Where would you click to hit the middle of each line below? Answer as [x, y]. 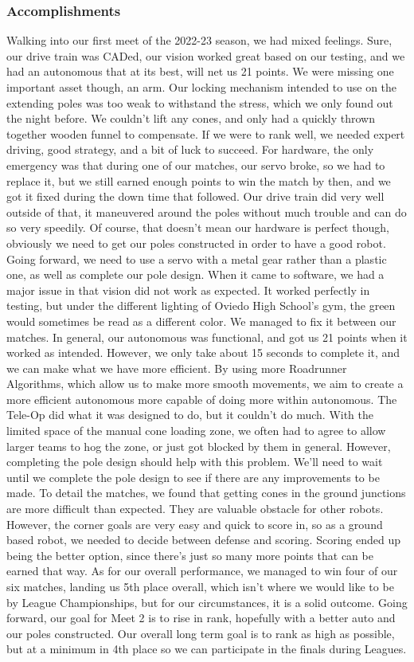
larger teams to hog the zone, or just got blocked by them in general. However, [199, 446]
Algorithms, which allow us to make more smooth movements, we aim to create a [205, 384]
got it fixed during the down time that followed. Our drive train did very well [195, 196]
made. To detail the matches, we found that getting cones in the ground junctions [206, 493]
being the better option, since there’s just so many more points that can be [190, 555]
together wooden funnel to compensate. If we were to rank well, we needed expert [206, 133]
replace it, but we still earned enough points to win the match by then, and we [199, 180]
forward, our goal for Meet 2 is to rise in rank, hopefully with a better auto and [201, 618]
